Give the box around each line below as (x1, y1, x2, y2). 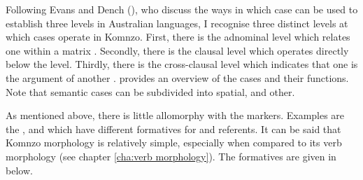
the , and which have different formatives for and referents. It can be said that (6, 121, 341, 136)
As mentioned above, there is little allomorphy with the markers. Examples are (6, 108, 345, 123)
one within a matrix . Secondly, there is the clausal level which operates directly (6, 43, 349, 57)
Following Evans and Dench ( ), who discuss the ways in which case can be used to (6, 2, 358, 16)
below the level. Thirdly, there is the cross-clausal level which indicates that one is (6, 57, 358, 71)
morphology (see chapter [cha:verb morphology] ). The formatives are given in (6, 148, 336, 163)
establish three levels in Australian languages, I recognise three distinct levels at (6, 15, 348, 30)
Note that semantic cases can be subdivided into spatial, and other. (6, 84, 295, 99)
